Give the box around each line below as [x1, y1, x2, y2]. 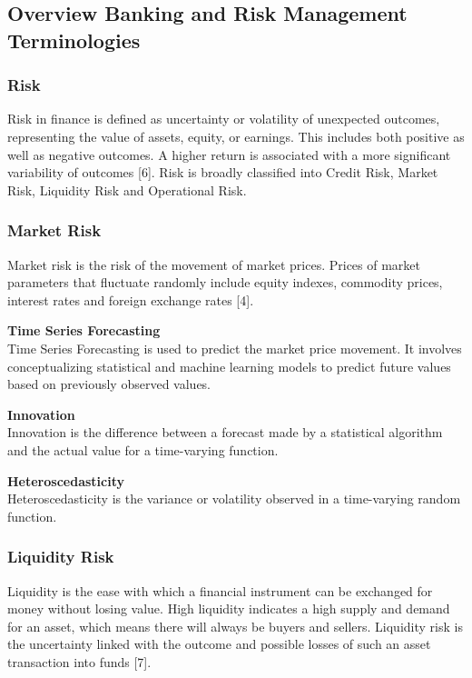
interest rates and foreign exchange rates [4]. [7, 290, 254, 309]
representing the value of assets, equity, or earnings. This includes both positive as [7, 126, 465, 145]
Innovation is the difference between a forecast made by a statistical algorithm [7, 423, 443, 442]
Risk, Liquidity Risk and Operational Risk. [7, 180, 247, 199]
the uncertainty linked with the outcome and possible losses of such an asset [7, 634, 431, 653]
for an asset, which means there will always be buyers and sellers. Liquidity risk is [7, 616, 463, 635]
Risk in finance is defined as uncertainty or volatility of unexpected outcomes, [7, 109, 440, 128]
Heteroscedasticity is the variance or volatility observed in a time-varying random [7, 489, 461, 508]
